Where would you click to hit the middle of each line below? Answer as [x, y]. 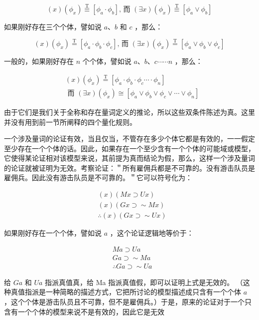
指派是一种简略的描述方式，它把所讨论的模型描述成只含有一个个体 [133, 292]
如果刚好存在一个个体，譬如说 [53, 233]
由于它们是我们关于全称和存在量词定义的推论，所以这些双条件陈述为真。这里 [129, 112]
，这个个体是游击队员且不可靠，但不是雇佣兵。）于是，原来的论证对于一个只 [128, 302]
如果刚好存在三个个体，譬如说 [53, 27]
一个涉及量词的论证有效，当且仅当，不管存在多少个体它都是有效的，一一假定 [129, 139]
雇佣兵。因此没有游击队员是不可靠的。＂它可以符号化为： [98, 177]
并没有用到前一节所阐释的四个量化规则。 [70, 122]
